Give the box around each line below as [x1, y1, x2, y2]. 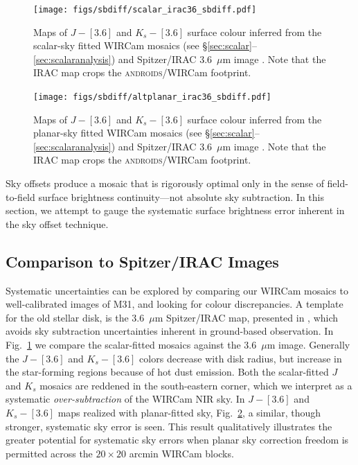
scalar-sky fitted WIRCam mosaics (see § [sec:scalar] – [33, 38, 257, 53]
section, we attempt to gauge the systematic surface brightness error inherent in [6, 203, 345, 218]
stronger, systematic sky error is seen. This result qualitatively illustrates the [6, 419, 332, 433]
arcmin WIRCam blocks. [129, 446, 234, 460]
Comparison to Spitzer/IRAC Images [6, 250, 279, 272]
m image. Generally [267, 337, 350, 352]
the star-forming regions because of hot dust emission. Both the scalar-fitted [6, 365, 329, 379]
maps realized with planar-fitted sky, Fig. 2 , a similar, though [57, 405, 321, 419]
